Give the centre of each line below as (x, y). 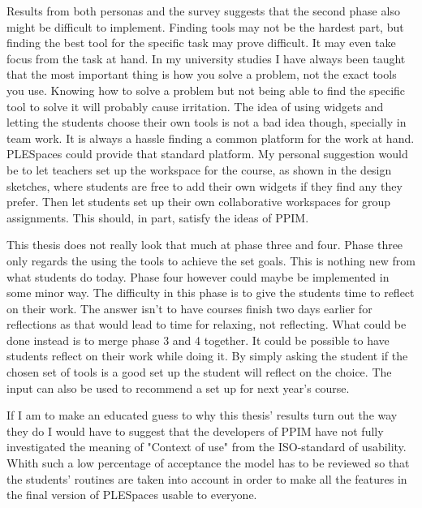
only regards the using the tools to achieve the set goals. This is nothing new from (211, 260)
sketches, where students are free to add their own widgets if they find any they (205, 185)
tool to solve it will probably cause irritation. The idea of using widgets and (195, 106)
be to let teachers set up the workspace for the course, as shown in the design (199, 169)
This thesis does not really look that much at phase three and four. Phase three (205, 245)
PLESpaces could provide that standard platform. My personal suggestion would (207, 154)
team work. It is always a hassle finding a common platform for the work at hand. (211, 138)
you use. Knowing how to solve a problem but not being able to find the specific (206, 90)
